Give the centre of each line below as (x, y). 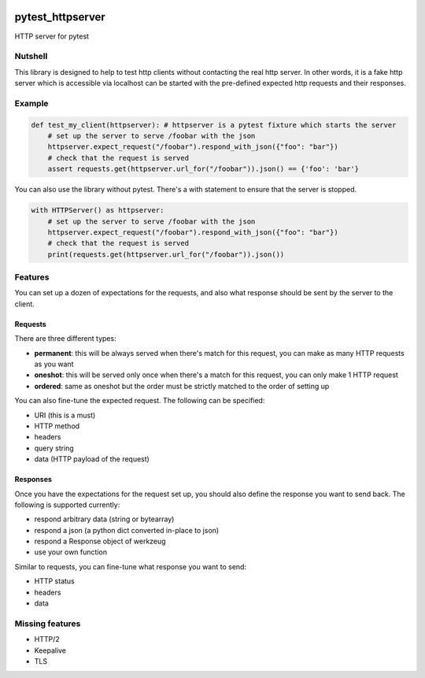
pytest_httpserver (60, 17)
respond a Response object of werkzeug (100, 541)
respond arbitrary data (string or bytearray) (104, 519)
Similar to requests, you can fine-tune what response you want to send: (131, 566)
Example (31, 103)
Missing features (48, 624)
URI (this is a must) (65, 415)
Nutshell (31, 57)
